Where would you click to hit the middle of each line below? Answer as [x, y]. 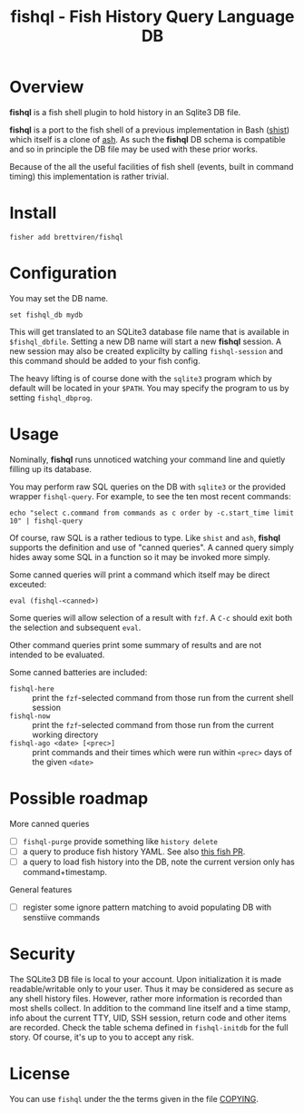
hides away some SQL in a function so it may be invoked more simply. [140, 556]
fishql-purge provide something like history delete [120, 841]
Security [42, 954]
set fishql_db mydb [46, 315]
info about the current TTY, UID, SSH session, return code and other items [148, 1018]
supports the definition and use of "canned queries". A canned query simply [152, 547]
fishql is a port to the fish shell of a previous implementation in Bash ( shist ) [150, 130]
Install [33, 213]
